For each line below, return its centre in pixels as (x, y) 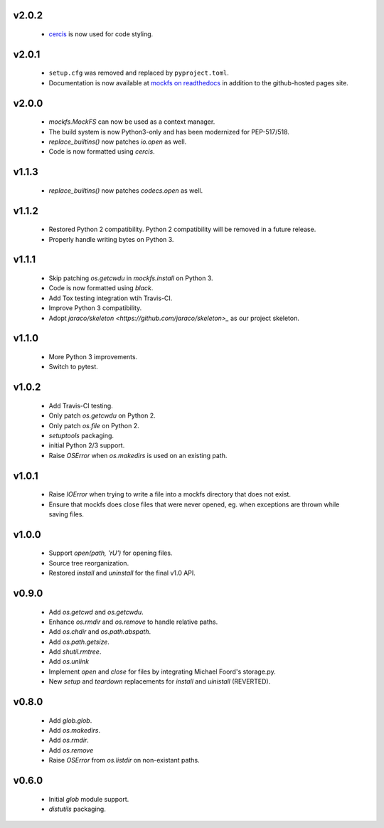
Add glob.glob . (70, 720)
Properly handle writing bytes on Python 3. (111, 239)
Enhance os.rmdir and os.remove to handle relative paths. (133, 622)
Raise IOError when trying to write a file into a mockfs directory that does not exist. (170, 494)
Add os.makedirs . (75, 731)
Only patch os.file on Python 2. (94, 425)
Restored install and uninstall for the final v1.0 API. (122, 573)
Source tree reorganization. (89, 563)
